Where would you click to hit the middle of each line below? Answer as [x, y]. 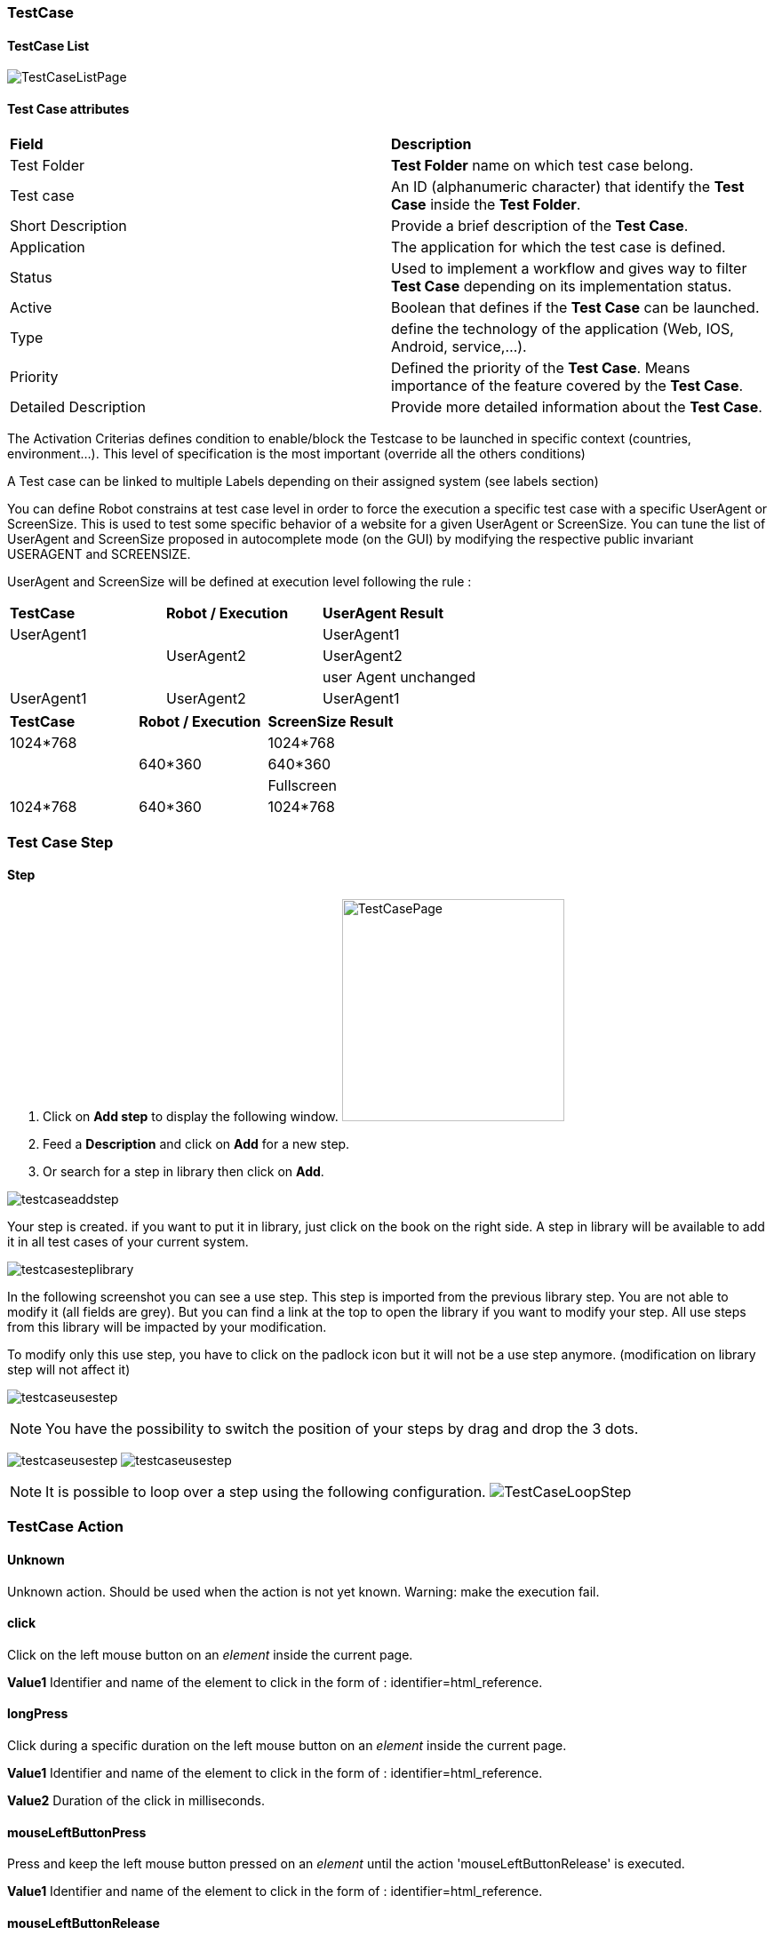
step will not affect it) [69, 1370]
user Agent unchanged [399, 677]
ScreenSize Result [331, 722]
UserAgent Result [383, 613]
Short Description [68, 226]
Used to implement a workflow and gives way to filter [569, 269]
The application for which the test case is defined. [559, 247]
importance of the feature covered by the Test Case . [567, 386]
